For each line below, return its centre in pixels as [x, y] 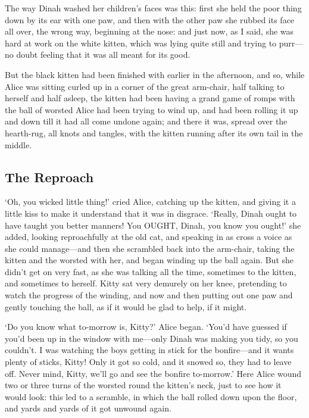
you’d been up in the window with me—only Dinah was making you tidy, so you [152, 338]
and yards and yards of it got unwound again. [88, 408]
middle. [18, 144]
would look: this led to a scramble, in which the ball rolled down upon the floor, [151, 396]
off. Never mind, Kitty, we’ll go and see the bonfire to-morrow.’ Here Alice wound [153, 373]
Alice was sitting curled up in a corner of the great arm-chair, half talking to [145, 86]
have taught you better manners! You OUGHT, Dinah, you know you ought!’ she [153, 225]
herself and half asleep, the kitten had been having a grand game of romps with [150, 98]
